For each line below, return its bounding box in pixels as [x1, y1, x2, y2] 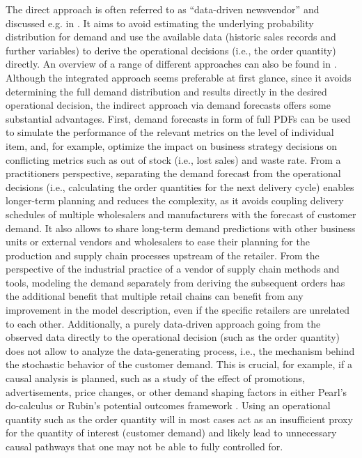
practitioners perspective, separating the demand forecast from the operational [6, 166, 341, 181]
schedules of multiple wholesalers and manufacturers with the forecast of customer [6, 206, 356, 221]
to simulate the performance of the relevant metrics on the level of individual [6, 125, 334, 139]
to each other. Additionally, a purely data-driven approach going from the [6, 316, 321, 330]
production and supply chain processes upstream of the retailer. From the [6, 247, 320, 262]
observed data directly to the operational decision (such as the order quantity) [6, 330, 340, 344]
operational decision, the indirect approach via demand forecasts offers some [6, 98, 331, 112]
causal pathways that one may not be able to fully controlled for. [6, 439, 283, 453]
